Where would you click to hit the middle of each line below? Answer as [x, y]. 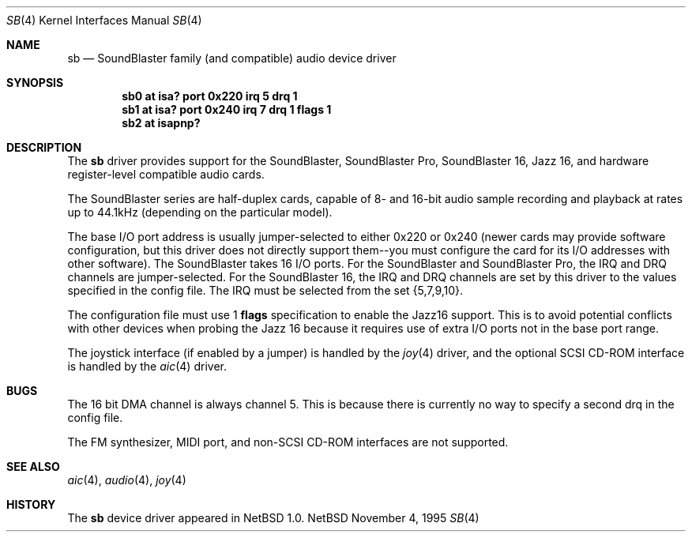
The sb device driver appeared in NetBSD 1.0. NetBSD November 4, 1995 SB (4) [273, 518]
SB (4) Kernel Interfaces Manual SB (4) [104, 20]
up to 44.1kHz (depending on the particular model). [200, 212]
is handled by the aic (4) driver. [147, 366]
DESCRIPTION [44, 147]
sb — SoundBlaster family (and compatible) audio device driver [232, 58]
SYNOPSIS [35, 83]
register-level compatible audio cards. [166, 174]
